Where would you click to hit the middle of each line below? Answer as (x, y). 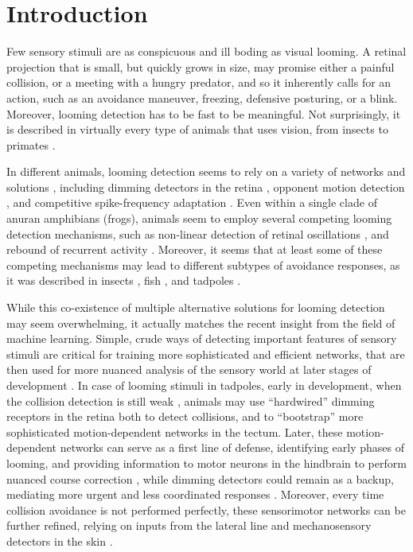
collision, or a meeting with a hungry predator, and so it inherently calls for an (199, 82)
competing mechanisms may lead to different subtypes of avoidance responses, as (203, 264)
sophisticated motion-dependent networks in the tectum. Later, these (175, 431)
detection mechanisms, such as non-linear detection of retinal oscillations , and (198, 233)
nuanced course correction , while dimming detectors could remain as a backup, (200, 478)
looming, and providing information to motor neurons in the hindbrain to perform (206, 463)
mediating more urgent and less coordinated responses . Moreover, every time (195, 494)
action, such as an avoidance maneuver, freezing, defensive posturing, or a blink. (202, 97)
